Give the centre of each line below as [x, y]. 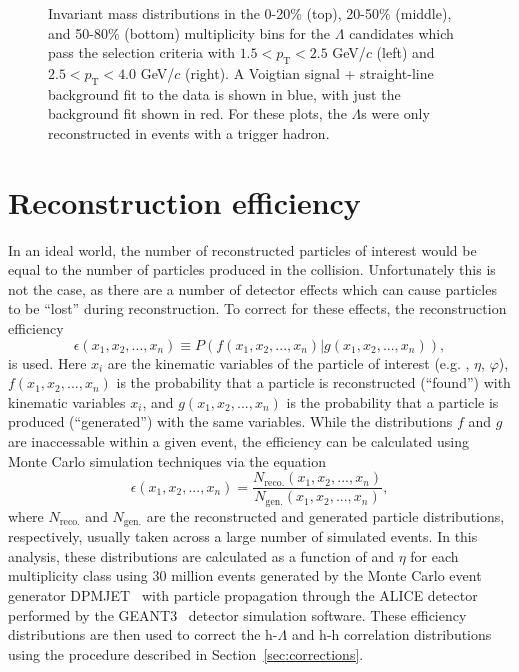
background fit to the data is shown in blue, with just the [224, 93]
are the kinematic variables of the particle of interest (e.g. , [288, 362]
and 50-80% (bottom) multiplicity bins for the [189, 32]
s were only [395, 113]
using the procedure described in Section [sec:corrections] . [186, 653]
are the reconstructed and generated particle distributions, [325, 515]
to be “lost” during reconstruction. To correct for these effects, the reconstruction [257, 308]
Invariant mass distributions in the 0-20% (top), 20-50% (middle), [250, 13]
